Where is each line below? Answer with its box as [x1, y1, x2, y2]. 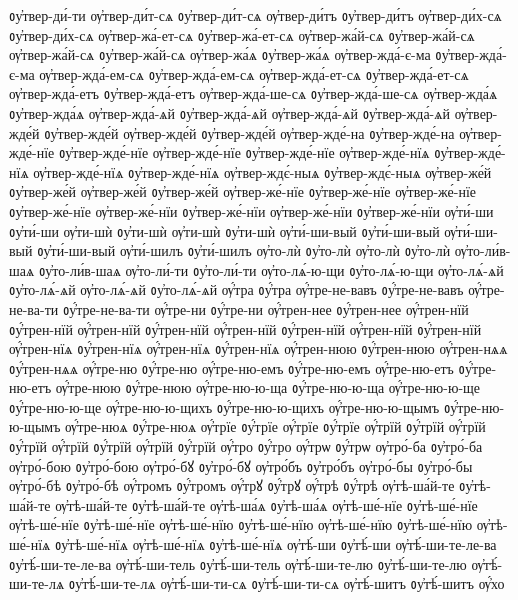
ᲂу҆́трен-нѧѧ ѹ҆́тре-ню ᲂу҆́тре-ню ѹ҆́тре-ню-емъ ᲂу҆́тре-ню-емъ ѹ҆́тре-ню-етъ [9, 357, 454, 378]
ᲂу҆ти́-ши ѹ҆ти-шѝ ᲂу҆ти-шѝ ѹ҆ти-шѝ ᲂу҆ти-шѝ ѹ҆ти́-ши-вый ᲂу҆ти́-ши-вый [9, 220, 440, 241]
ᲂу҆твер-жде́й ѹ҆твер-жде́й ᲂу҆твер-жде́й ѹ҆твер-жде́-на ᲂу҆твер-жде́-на [44, 122, 455, 143]
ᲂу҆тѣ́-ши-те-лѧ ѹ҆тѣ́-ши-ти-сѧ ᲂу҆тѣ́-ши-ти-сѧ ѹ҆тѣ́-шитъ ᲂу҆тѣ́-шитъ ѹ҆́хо [68, 573, 505, 594]
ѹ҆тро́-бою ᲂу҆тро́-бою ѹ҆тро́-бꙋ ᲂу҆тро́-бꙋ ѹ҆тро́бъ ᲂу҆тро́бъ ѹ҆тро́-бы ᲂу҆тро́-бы [9, 455, 473, 476]
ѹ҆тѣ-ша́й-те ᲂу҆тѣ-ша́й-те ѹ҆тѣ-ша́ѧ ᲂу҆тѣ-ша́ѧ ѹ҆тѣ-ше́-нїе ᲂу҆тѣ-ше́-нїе [55, 494, 478, 515]
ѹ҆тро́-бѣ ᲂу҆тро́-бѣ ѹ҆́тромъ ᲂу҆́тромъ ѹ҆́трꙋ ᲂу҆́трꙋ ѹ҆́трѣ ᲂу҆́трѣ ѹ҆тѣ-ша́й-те [9, 475, 455, 496]
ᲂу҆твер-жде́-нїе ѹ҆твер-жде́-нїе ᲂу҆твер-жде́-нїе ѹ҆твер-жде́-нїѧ [58, 142, 430, 163]
